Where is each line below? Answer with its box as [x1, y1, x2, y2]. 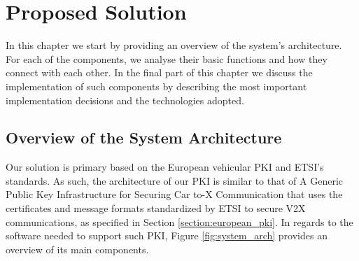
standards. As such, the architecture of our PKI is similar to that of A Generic [6, 173, 344, 188]
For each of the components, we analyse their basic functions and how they [6, 51, 328, 66]
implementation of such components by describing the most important [6, 78, 307, 93]
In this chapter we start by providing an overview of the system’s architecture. [6, 38, 342, 52]
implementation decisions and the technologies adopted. [6, 92, 244, 107]
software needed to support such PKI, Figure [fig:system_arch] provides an [6, 228, 328, 243]
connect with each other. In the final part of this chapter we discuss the [6, 65, 313, 80]
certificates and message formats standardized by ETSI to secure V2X [6, 201, 306, 216]
